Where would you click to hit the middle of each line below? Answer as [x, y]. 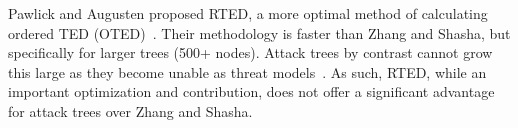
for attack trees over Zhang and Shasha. [130, 110]
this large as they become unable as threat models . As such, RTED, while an [247, 71]
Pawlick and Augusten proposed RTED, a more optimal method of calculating [248, 13]
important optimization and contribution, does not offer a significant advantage [251, 91]
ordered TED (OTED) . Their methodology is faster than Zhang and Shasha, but [259, 32]
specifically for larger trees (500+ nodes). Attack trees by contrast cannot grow [250, 52]
